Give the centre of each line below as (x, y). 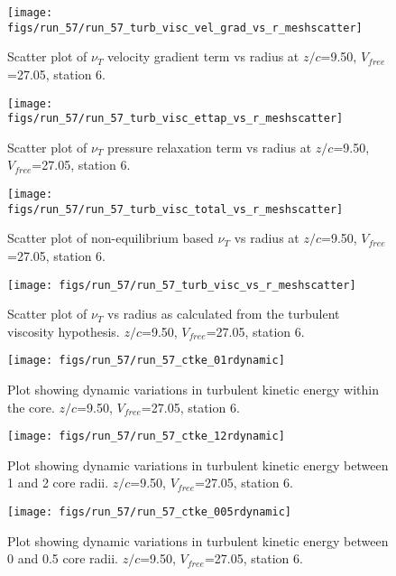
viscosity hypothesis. (64, 331)
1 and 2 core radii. (58, 483)
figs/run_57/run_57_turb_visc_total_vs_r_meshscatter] (175, 209)
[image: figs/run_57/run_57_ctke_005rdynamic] (149, 512)
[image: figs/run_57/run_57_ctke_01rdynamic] (146, 361)
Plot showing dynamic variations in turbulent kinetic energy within (193, 389)
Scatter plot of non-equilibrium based (111, 238)
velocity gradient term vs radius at (203, 56)
